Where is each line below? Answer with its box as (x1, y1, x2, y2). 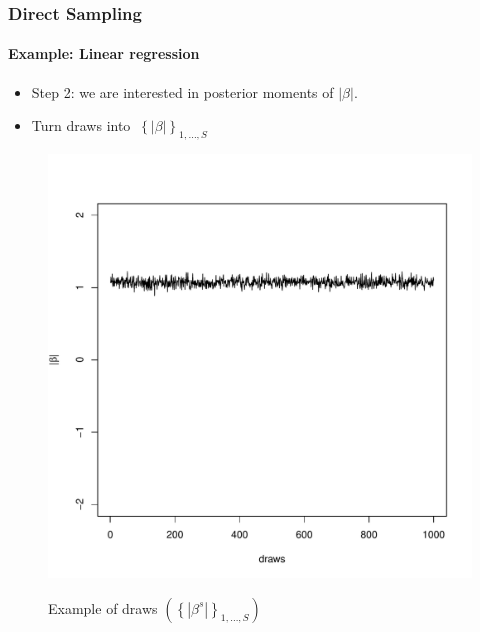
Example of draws (48, 597, 158, 618)
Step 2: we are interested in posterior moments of (31, 81, 334, 102)
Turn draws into (31, 115, 131, 136)
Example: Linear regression (8, 43, 200, 64)
